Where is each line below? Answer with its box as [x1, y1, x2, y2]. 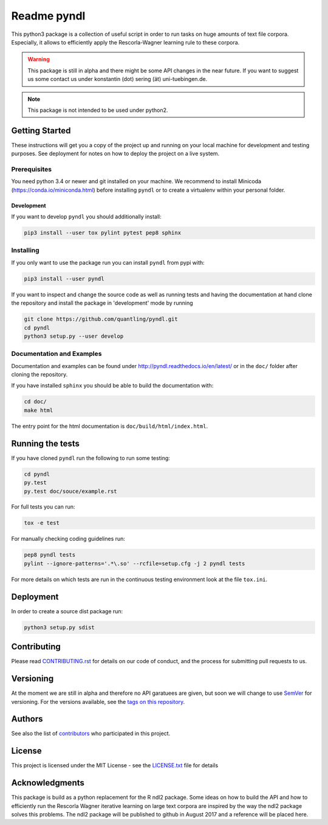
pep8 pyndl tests [24, 551, 76, 559]
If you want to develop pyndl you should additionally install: [11, 213, 162, 220]
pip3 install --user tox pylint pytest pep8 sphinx [24, 229, 182, 237]
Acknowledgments [11, 778, 85, 788]
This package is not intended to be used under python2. [27, 106, 168, 114]
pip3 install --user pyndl [24, 275, 104, 282]
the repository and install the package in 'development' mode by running [11, 299, 194, 307]
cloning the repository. [11, 371, 68, 378]
